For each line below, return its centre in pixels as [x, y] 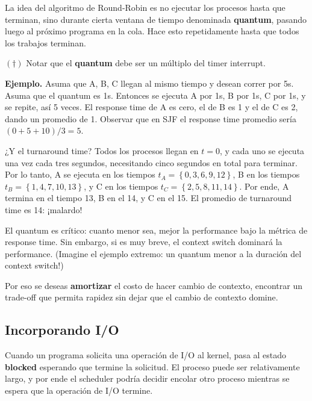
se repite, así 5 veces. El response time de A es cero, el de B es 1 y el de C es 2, [151, 107]
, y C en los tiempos [121, 186]
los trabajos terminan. [45, 42]
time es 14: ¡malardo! [44, 209]
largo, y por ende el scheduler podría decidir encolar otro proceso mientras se [147, 378]
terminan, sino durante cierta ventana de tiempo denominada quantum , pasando [156, 19]
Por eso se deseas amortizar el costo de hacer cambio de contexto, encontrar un [154, 285]
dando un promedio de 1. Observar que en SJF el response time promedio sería [151, 118]
